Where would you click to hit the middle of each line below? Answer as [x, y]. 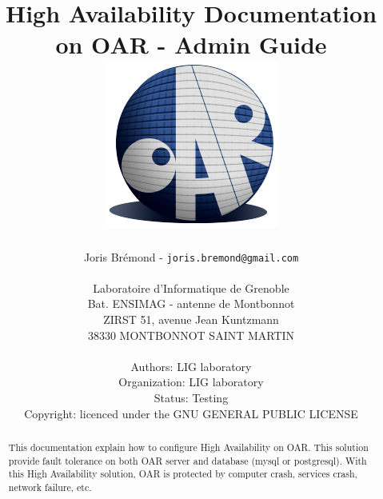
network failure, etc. [50, 487]
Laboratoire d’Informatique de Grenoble [191, 287]
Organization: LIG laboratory [191, 382]
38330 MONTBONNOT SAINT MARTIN [191, 335]
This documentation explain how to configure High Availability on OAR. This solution [188, 447]
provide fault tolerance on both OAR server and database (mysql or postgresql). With [188, 460]
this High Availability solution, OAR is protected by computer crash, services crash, [183, 474]
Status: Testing [191, 397]
